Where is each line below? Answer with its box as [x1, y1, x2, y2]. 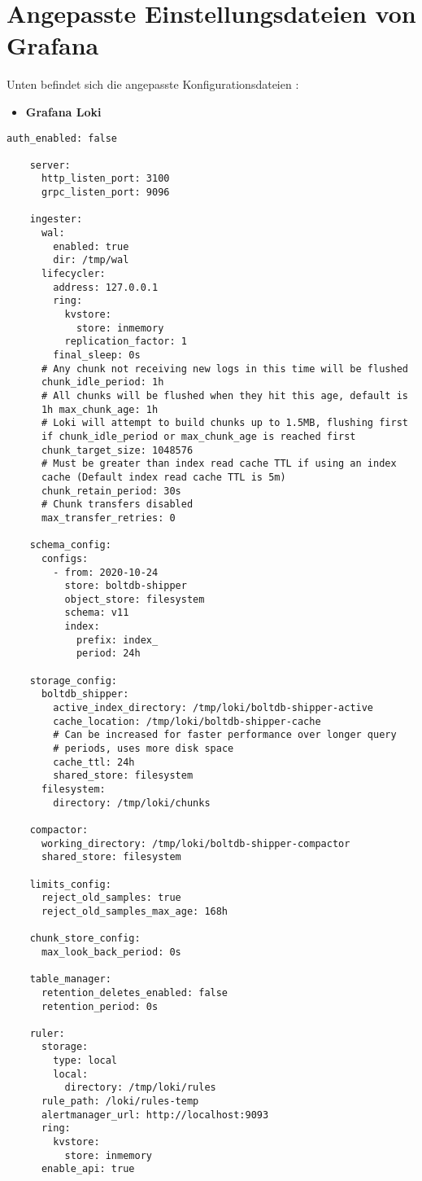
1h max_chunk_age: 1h [41, 403, 159, 415]
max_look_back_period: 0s [41, 946, 181, 958]
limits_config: [29, 878, 111, 890]
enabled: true [53, 240, 129, 252]
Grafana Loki [25, 103, 102, 120]
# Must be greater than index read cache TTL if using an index [41, 458, 397, 470]
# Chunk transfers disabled [41, 498, 194, 511]
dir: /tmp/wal [53, 254, 129, 266]
